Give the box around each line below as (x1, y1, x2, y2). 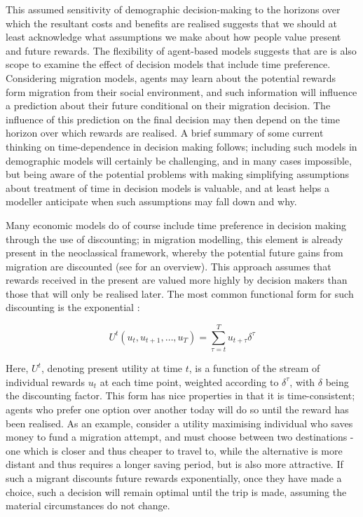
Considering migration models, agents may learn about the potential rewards (6, 70, 336, 85)
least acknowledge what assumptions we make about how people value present (6, 29, 341, 44)
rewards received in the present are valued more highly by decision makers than (6, 273, 348, 287)
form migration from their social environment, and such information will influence (6, 84, 357, 99)
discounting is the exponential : (6, 300, 140, 315)
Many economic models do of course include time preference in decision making (6, 217, 347, 232)
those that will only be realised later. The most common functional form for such (6, 286, 354, 301)
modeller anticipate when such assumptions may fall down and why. (6, 194, 297, 209)
